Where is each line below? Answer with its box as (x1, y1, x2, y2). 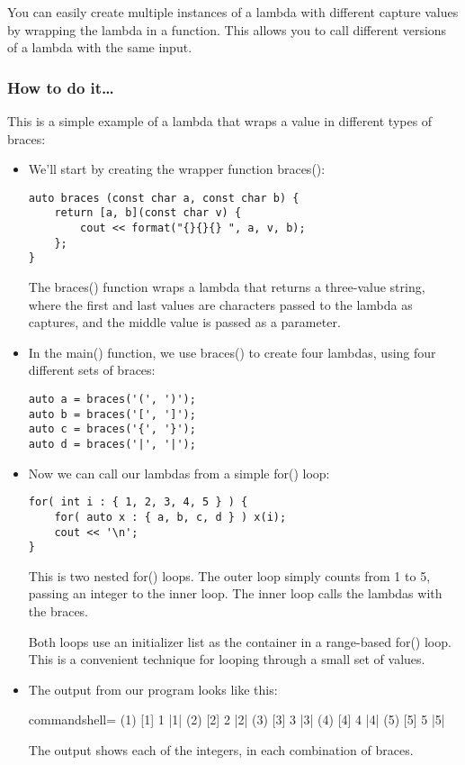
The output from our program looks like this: (28, 679, 278, 698)
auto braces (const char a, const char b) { (28, 191, 300, 205)
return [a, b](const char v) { (54, 206, 242, 220)
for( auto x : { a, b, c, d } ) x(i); (54, 510, 287, 524)
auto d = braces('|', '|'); (28, 438, 196, 451)
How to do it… (7, 76, 114, 98)
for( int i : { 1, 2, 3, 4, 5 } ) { (28, 496, 248, 509)
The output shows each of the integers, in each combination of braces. (28, 741, 414, 760)
